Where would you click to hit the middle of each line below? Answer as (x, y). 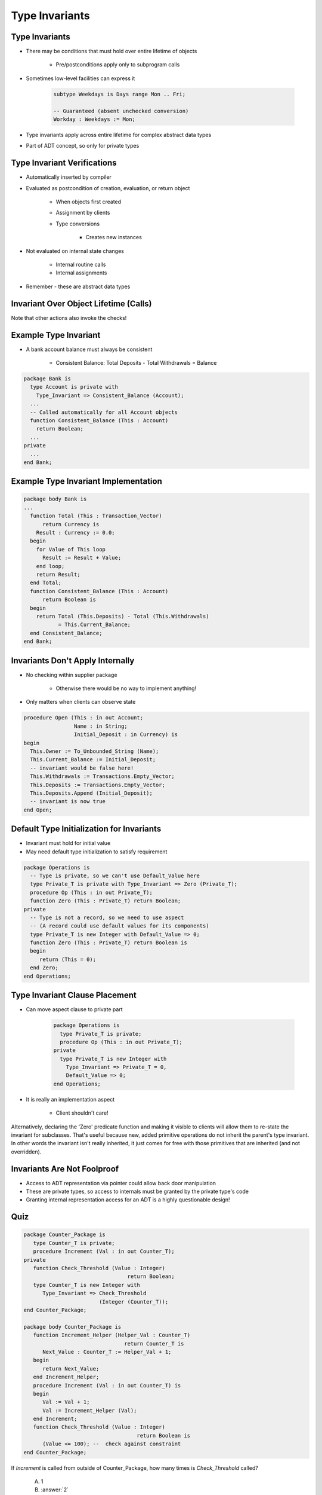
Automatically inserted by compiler (69, 177)
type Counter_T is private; (74, 1243)
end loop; (50, 566)
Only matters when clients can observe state (81, 702)
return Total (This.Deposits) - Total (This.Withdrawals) (123, 616)
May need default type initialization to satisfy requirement (97, 852)
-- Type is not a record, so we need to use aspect (107, 917)
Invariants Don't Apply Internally (73, 660)
